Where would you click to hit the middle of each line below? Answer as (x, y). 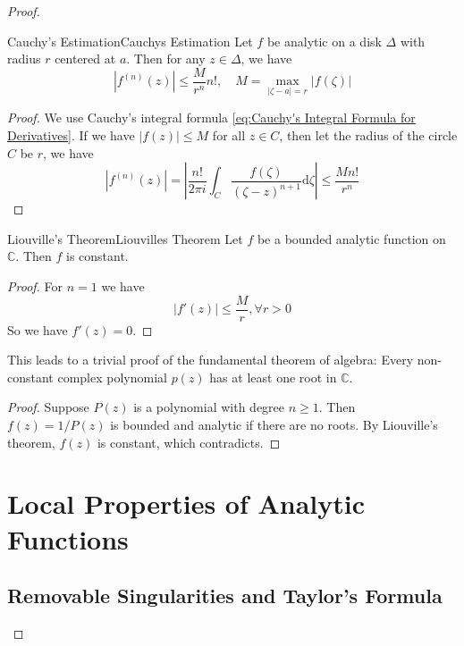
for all (229, 135)
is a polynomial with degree (209, 407)
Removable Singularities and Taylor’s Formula (225, 596)
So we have (38, 329)
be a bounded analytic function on (351, 238)
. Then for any (166, 59)
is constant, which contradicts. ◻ (189, 442)
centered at (85, 59)
